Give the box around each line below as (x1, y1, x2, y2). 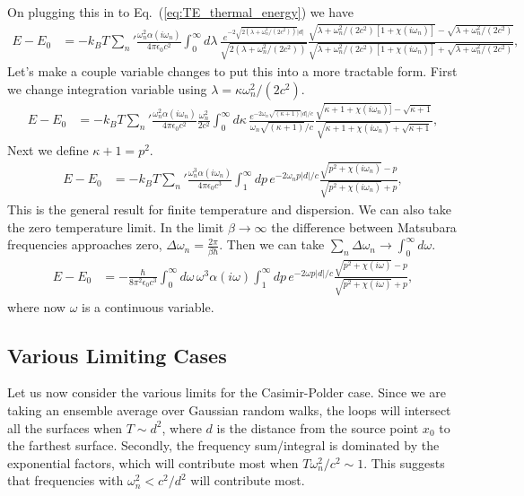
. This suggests (363, 453, 445, 472)
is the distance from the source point (216, 418, 419, 437)
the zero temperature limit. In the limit (7, 217, 224, 236)
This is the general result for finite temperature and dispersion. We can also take (7, 200, 451, 219)
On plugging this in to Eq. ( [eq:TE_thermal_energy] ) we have (7, 3, 354, 21)
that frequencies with (7, 471, 124, 490)
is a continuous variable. (82, 297, 214, 316)
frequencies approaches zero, (7, 235, 162, 254)
